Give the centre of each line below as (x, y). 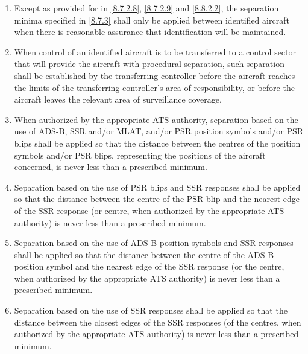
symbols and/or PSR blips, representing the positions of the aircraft (140, 155)
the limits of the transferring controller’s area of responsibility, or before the (154, 87)
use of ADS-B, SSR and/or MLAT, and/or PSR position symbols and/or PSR (159, 131)
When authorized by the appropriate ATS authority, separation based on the (156, 119)
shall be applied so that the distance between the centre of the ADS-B (144, 254)
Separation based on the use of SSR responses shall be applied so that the (151, 310)
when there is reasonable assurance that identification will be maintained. (150, 32)
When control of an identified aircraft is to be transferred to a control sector (155, 52)
